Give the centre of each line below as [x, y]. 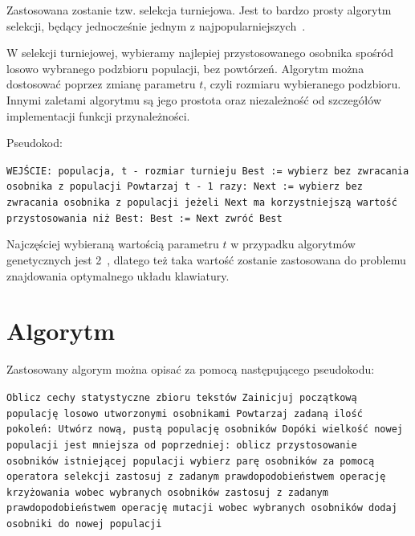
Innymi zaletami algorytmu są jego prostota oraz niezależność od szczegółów [194, 99]
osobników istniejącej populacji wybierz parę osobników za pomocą [191, 461]
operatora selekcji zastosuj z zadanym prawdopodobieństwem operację [196, 477]
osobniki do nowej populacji [84, 524]
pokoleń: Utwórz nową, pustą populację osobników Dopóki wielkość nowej [205, 430]
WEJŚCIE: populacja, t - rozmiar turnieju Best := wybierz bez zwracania [208, 171]
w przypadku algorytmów [293, 244]
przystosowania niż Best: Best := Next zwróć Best [144, 218]
